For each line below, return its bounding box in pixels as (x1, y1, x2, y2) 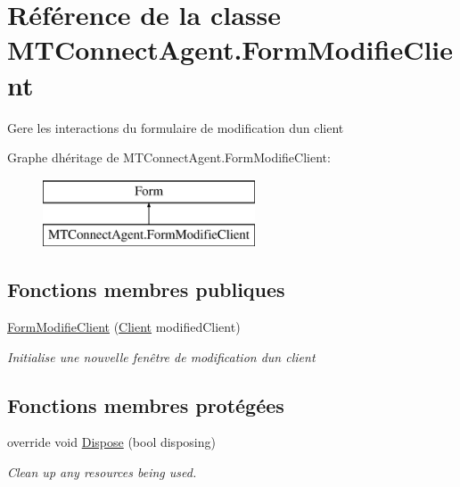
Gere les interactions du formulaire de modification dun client (7, 118, 344, 136)
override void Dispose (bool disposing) (7, 433, 216, 451)
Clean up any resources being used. (7, 463, 197, 482)
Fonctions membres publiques (7, 276, 285, 303)
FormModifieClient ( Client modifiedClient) (7, 318, 241, 336)
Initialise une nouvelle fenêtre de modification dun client (7, 347, 316, 366)
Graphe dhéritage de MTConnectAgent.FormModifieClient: (7, 148, 331, 167)
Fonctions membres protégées (7, 391, 284, 418)
